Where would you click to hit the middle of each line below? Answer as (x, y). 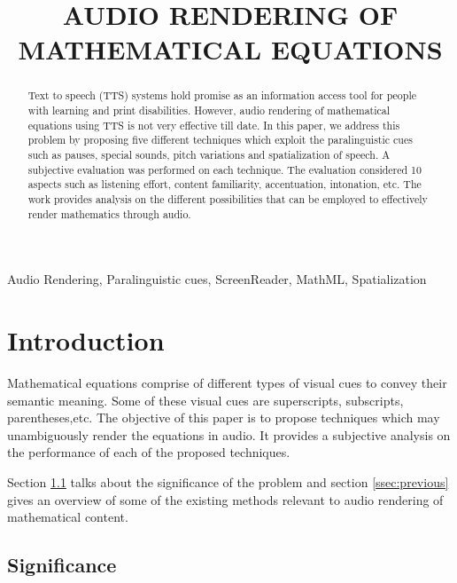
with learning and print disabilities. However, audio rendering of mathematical (209, 110)
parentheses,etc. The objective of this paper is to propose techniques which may (224, 418)
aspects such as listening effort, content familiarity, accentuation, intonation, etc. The (225, 184)
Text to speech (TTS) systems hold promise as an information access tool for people (222, 95)
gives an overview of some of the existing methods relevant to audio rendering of (225, 499)
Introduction (86, 340)
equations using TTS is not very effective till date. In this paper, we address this (214, 125)
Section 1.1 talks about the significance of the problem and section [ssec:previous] (228, 481)
